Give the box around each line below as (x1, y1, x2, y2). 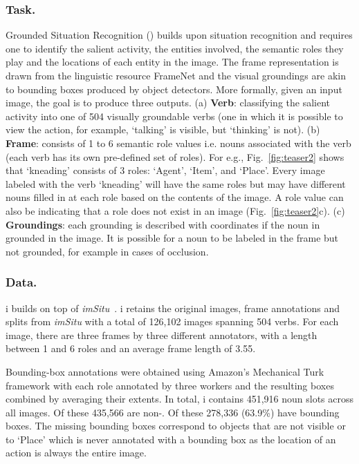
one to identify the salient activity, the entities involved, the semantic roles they (6, 41, 344, 55)
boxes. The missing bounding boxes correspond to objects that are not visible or (6, 418, 346, 433)
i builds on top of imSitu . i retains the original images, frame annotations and (6, 300, 340, 315)
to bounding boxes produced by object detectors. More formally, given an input (6, 81, 342, 96)
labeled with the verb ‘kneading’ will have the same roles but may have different (6, 176, 346, 191)
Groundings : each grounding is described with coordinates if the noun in (6, 217, 320, 231)
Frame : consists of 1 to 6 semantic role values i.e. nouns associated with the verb (6, 135, 351, 150)
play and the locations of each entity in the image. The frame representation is (6, 55, 339, 69)
